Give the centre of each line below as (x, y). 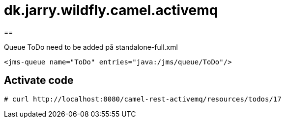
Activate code (39, 81)
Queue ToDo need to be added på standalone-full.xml (91, 47)
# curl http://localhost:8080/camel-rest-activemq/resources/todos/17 (143, 99)
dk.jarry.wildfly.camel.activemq (111, 10)
